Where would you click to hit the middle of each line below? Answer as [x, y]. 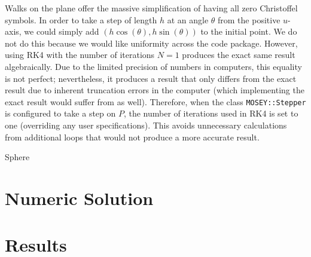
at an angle [188, 19]
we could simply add [62, 31]
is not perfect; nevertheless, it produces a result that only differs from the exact [151, 78]
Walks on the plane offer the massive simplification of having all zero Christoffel [151, 8]
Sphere [17, 157]
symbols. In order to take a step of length [81, 19]
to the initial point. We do [249, 31]
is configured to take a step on [60, 113]
